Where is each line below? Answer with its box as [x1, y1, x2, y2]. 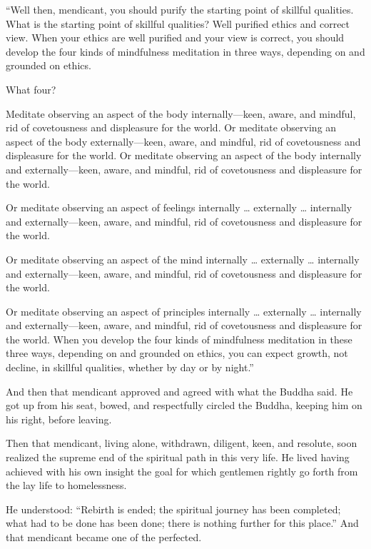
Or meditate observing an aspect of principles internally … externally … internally [6, 303, 362, 318]
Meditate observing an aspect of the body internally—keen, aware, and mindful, [6, 106, 356, 121]
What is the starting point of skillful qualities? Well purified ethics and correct [6, 16, 350, 31]
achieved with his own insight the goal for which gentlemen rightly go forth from [6, 463, 358, 478]
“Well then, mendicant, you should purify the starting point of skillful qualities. [6, 2, 354, 16]
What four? [6, 81, 56, 96]
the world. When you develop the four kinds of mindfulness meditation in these [6, 331, 352, 346]
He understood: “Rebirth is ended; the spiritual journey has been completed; [6, 501, 341, 516]
